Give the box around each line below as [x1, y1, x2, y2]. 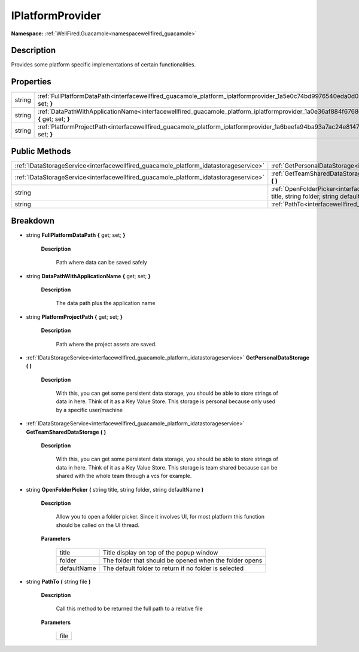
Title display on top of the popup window [102, 548, 218, 556]
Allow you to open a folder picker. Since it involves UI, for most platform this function [56, 513, 265, 520]
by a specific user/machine [56, 406, 123, 413]
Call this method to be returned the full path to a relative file [56, 605, 203, 613]
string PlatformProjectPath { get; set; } [26, 313, 123, 320]
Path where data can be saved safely [56, 259, 148, 266]
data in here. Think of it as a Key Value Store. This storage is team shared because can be [56, 464, 278, 471]
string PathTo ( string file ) [26, 578, 91, 585]
